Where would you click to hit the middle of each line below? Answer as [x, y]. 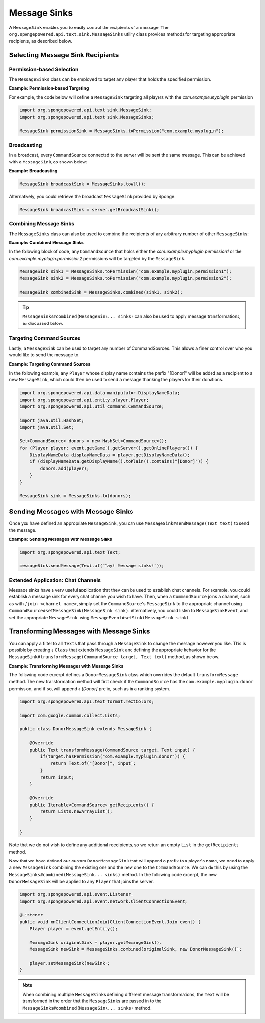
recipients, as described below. [40, 41]
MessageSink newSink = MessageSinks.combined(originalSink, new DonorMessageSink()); [136, 949]
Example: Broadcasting [33, 171]
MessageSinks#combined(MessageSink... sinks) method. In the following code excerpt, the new [113, 874]
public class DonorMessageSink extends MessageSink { [85, 729]
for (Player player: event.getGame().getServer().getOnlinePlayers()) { [109, 448]
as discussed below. [43, 323]
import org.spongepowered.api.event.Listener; [76, 894]
